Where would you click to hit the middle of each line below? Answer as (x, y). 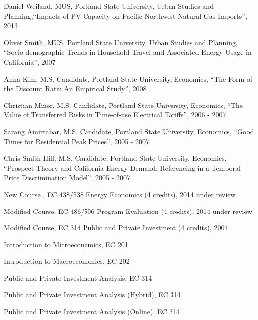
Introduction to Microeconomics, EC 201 (66, 244)
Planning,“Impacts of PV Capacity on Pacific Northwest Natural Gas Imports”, (126, 16)
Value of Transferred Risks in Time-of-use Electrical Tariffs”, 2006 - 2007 (115, 115)
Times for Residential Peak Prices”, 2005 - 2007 (77, 141)
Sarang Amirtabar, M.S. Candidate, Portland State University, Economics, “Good (129, 131)
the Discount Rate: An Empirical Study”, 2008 (75, 88)
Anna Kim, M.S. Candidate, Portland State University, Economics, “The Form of (128, 78)
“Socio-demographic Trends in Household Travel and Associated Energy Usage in (128, 52)
